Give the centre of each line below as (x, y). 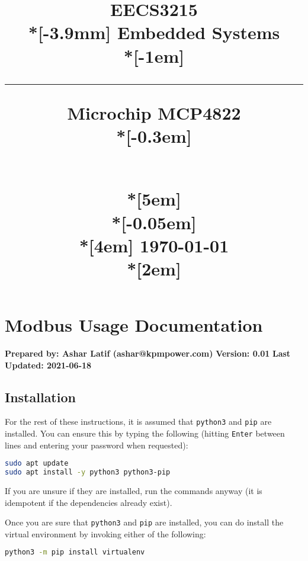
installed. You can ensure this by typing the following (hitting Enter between (145, 433)
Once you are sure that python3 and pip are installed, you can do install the (144, 522)
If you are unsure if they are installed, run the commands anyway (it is (134, 491)
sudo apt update (37, 464)
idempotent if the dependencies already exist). (89, 502)
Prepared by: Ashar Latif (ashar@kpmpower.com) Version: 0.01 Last (148, 353)
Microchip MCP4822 (154, 112)
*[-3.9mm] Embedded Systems (154, 32)
